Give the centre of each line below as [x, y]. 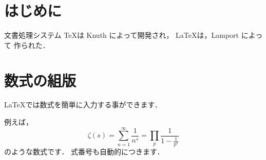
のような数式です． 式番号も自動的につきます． [84, 152]
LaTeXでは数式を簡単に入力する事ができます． [83, 105]
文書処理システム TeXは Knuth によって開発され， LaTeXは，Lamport [122, 35]
